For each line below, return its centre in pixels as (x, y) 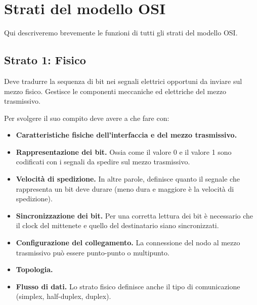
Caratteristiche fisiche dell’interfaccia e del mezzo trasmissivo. (126, 135)
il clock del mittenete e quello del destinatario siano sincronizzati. (117, 225)
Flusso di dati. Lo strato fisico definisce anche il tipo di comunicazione (128, 286)
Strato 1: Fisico (45, 60)
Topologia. (34, 269)
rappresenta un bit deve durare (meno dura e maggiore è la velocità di (125, 188)
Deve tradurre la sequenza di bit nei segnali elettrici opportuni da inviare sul (123, 81)
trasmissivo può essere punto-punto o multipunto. (93, 252)
